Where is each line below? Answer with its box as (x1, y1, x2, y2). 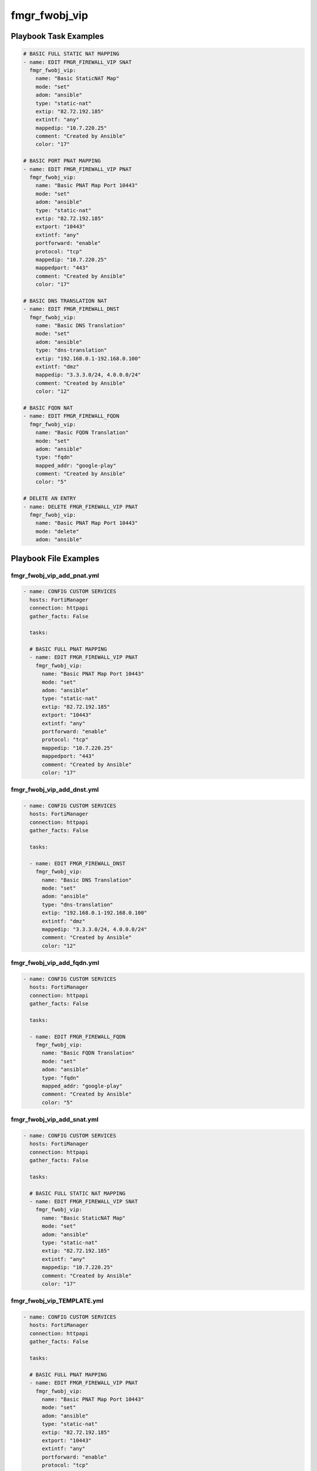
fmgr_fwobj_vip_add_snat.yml (11, 1116, 99, 1124)
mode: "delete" (35, 528, 79, 535)
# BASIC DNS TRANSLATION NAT (23, 297, 107, 304)
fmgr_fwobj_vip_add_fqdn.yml (11, 959, 100, 967)
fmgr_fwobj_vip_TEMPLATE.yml (11, 1297, 104, 1305)
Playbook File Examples (11, 553, 100, 563)
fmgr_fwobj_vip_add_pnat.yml (11, 571, 99, 580)
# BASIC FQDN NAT (23, 404, 73, 411)
